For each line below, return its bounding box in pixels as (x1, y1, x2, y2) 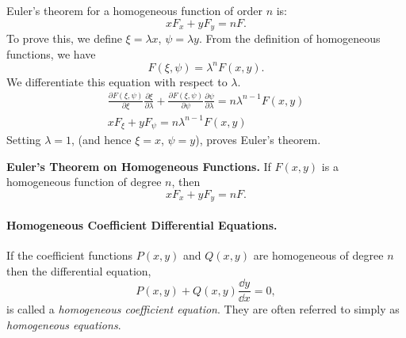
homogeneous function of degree (6, 173, 162, 190)
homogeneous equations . (6, 316, 121, 332)
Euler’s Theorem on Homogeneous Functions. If (6, 158, 271, 174)
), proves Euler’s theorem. (195, 131, 321, 148)
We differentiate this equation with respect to (6, 73, 228, 89)
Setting (6, 131, 41, 148)
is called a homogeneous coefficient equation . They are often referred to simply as (6, 301, 400, 317)
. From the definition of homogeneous (198, 30, 381, 47)
